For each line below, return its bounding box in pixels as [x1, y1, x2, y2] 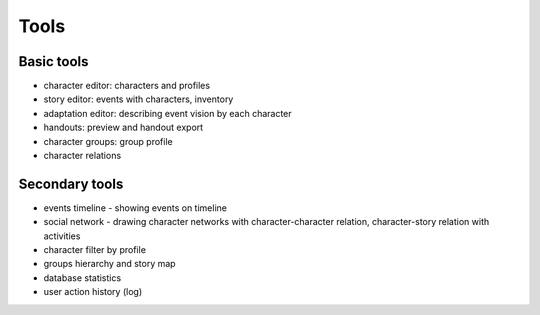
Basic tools [18, 53, 89, 70]
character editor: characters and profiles [43, 80, 210, 92]
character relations [43, 150, 122, 162]
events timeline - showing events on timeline [43, 201, 227, 214]
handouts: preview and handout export [43, 121, 204, 134]
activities [43, 230, 81, 242]
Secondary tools [18, 175, 124, 192]
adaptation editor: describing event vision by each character [43, 107, 292, 119]
